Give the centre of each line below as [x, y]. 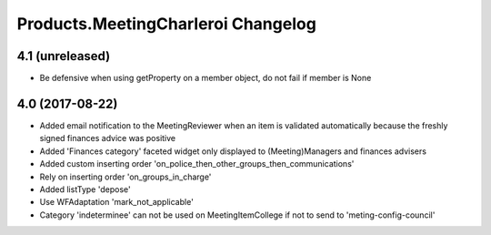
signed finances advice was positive [108, 138]
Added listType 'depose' [85, 189]
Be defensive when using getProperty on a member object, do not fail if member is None [205, 78]
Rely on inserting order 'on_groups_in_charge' [125, 177]
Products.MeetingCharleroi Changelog [167, 24]
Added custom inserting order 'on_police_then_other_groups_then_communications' [197, 164]
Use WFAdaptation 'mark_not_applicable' [117, 202]
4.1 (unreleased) [64, 56]
